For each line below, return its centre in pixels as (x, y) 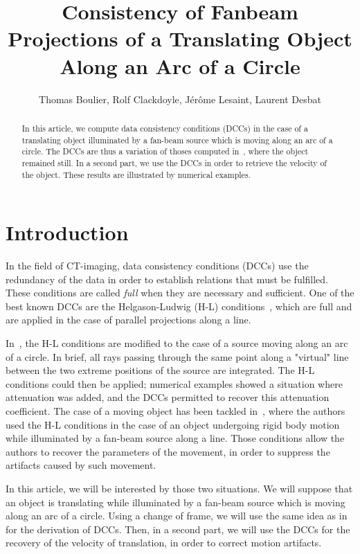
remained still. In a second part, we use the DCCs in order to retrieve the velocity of (174, 162)
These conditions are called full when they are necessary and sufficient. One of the (180, 293)
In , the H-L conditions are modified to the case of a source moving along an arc (177, 343)
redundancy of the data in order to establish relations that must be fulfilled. (167, 279)
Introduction (67, 232)
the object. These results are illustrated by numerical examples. (136, 174)
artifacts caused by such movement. (81, 465)
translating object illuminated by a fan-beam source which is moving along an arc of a (177, 140)
